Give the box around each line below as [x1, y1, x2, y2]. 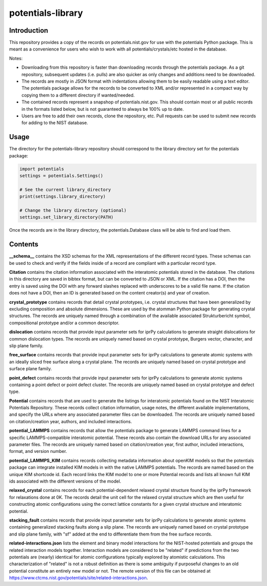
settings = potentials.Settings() [19, 173, 103, 179]
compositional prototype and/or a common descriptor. [9, 320, 120, 326]
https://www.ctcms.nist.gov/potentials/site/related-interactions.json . [9, 575, 148, 581]
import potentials [19, 166, 64, 172]
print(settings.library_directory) [19, 194, 106, 199]
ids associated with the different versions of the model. [9, 478, 121, 484]
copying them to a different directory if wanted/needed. [21, 92, 135, 98]
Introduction [9, 26, 48, 35]
